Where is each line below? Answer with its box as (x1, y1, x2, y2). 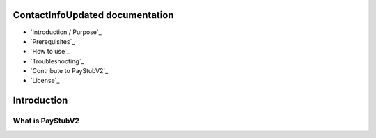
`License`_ (30, 77, 60, 85)
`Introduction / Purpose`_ (30, 28, 102, 36)
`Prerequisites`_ (30, 37, 75, 45)
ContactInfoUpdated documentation (13, 9, 174, 21)
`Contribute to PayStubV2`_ (30, 67, 109, 75)
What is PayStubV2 (13, 116, 80, 125)
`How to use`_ (30, 47, 70, 56)
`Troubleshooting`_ (30, 56, 84, 66)
